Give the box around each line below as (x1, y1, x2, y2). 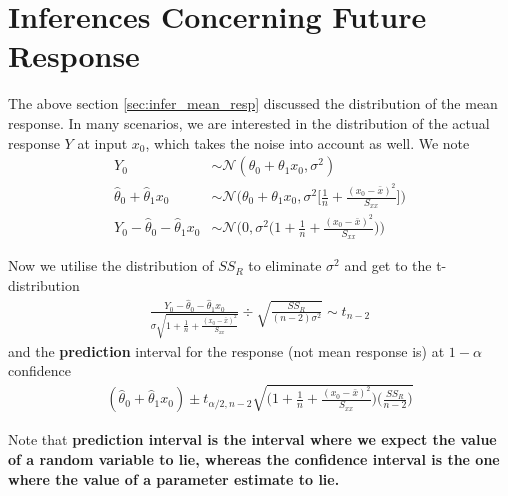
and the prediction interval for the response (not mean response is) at (8, 340, 445, 361)
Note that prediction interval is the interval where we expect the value (8, 429, 497, 450)
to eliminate (248, 255, 322, 276)
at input (77, 132, 128, 153)
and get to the (344, 255, 432, 276)
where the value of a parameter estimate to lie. (8, 468, 340, 489)
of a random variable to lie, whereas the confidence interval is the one (8, 449, 500, 470)
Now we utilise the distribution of (8, 255, 214, 276)
